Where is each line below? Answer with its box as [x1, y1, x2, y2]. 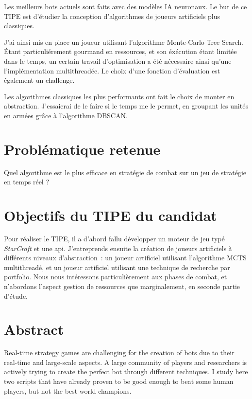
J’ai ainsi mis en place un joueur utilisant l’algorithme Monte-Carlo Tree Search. [4, 36, 243, 47]
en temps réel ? [4, 177, 50, 187]
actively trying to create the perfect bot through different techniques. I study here [4, 366, 248, 377]
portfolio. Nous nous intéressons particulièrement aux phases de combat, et [4, 272, 227, 282]
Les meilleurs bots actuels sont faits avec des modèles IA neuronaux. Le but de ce [4, 1, 247, 11]
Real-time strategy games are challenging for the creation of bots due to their [4, 347, 235, 358]
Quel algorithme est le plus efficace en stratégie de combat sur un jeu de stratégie [4, 167, 247, 177]
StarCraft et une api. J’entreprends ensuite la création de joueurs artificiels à [4, 243, 232, 253]
